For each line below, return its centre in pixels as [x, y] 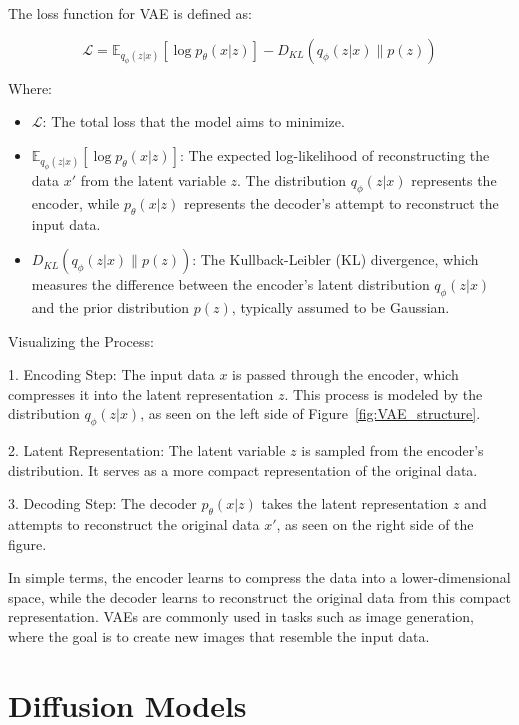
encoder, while [75, 202]
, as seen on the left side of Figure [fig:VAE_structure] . [310, 413]
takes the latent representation [355, 503]
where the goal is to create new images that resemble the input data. [219, 636]
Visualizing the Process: [81, 340]
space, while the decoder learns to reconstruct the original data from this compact [259, 596]
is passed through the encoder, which [345, 374]
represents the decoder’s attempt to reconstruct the [341, 202]
